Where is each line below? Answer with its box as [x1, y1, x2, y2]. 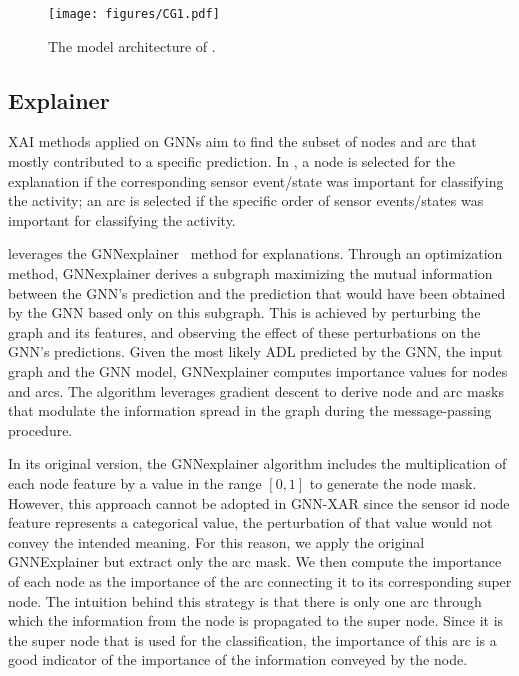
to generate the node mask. [309, 472, 477, 493]
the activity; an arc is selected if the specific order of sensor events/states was [8, 190, 484, 211]
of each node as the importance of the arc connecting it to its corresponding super [8, 570, 512, 591]
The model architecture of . [48, 35, 216, 56]
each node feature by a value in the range [8, 472, 262, 493]
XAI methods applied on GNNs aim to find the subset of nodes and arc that [8, 131, 477, 152]
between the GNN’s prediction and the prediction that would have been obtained [8, 282, 506, 303]
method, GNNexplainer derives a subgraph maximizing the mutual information [8, 263, 493, 284]
